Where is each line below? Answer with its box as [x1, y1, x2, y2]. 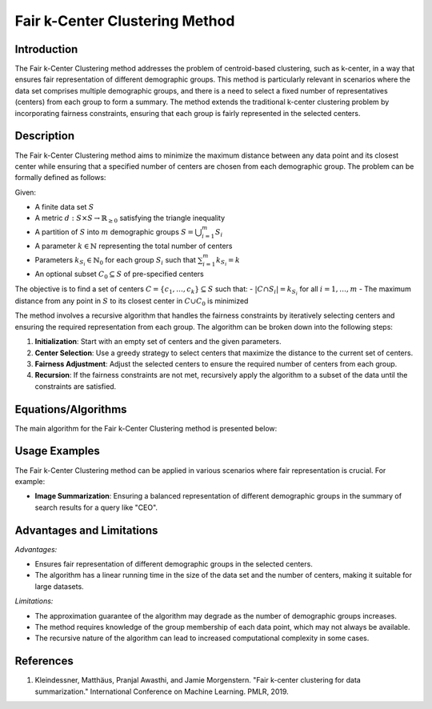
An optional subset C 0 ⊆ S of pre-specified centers [34, 269, 204, 281]
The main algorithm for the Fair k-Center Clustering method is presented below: [14, 423, 278, 433]
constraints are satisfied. [34, 381, 117, 391]
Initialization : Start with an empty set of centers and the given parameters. [34, 337, 282, 346]
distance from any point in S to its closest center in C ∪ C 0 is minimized [14, 296, 249, 307]
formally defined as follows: [14, 173, 106, 182]
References [14, 655, 74, 668]
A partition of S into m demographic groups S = [34, 226, 194, 236]
